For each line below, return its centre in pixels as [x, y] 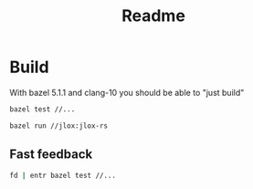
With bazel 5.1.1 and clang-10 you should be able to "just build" [127, 92]
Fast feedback [51, 155]
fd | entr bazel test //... [63, 175]
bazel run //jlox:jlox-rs [58, 126]
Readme [153, 16]
